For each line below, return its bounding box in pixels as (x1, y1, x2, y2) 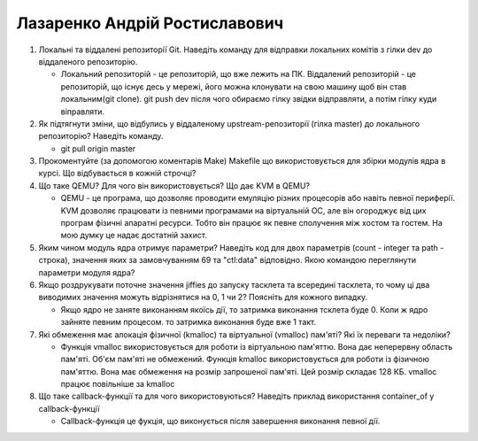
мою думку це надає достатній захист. (60, 230, 208, 241)
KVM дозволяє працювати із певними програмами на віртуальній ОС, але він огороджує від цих (60, 205, 427, 216)
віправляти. (60, 106, 105, 117)
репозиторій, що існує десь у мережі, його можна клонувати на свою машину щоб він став (60, 81, 407, 92)
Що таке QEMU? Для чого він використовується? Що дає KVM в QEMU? (38, 180, 310, 190)
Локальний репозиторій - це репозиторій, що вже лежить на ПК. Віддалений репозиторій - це (60, 69, 416, 80)
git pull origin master (60, 143, 136, 154)
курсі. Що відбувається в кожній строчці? (38, 168, 197, 179)
